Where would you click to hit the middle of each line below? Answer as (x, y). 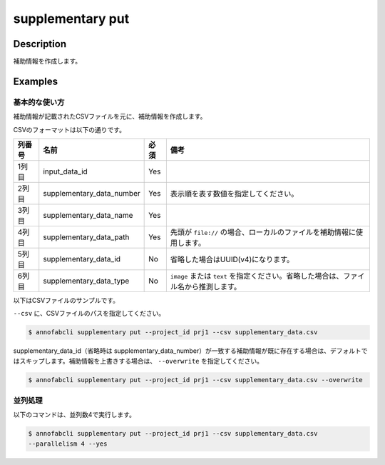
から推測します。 (213, 287)
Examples (36, 81)
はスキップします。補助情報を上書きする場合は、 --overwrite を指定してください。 (138, 361)
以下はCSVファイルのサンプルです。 (66, 300)
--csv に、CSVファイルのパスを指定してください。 (89, 314)
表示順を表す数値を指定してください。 (234, 194)
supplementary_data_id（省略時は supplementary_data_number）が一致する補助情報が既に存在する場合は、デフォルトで (190, 351)
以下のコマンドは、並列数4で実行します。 (74, 415)
